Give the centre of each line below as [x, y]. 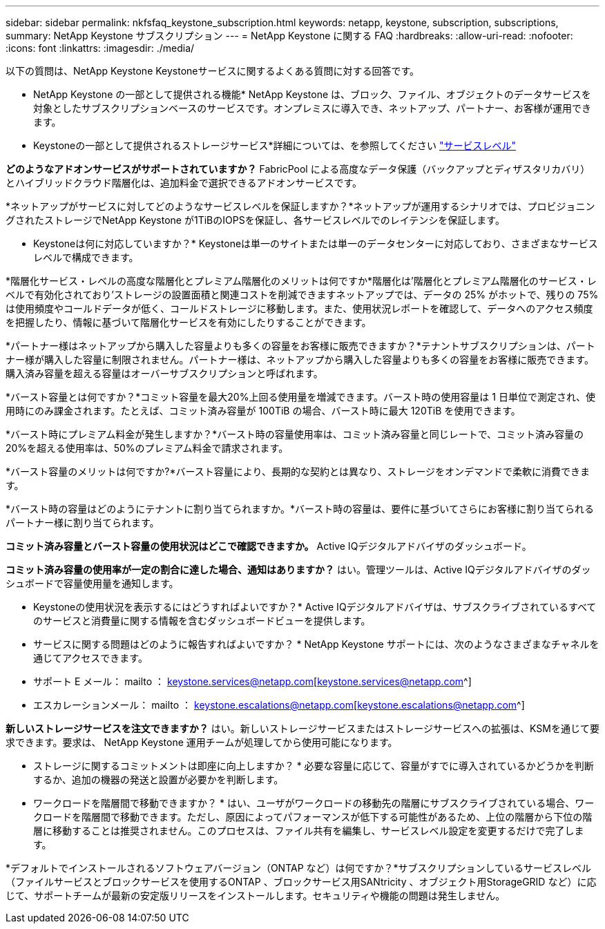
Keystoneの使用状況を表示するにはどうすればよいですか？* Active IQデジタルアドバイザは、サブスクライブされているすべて [315, 607]
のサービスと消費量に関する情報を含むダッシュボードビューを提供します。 [202, 621]
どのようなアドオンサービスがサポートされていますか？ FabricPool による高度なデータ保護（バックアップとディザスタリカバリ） [298, 169]
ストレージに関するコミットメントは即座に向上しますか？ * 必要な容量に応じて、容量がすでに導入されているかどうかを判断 [314, 766]
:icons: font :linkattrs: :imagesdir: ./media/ [100, 48]
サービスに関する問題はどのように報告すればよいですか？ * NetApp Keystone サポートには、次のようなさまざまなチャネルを [316, 644]
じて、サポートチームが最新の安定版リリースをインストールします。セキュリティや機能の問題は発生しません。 [256, 896]
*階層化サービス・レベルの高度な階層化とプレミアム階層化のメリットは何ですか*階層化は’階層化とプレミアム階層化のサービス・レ [301, 281]
